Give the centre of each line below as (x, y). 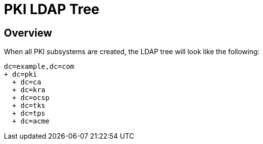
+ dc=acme (31, 121)
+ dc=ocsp (31, 98)
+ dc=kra (29, 90)
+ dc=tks (29, 106)
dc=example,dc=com (39, 67)
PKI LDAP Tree (52, 9)
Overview (28, 33)
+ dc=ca (26, 82)
